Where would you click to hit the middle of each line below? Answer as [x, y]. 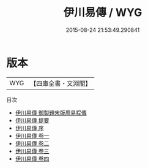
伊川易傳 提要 [32, 120]
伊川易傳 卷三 [32, 151]
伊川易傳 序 [29, 128]
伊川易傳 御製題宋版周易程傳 [51, 113]
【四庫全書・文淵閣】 [61, 83]
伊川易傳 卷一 [32, 136]
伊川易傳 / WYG [103, 13]
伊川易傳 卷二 [32, 143]
